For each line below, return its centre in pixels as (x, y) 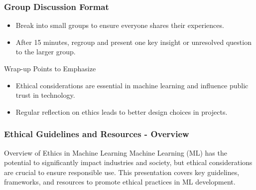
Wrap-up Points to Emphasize (50, 68)
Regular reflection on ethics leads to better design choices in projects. (122, 111)
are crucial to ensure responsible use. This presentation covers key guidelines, (122, 172)
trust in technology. (45, 95)
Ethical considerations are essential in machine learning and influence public (132, 85)
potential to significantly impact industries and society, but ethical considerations (128, 162)
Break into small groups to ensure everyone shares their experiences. (120, 25)
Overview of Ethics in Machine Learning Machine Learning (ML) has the (116, 152)
